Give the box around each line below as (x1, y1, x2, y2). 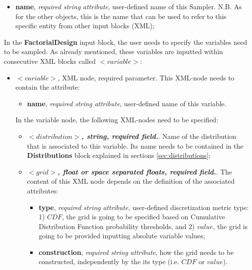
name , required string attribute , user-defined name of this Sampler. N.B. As (15, 1, 242, 11)
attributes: (27, 185, 58, 195)
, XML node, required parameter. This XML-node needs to (58, 72, 234, 82)
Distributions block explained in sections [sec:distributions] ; (27, 150, 211, 160)
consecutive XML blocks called (4, 56, 96, 66)
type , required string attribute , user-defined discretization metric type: (39, 202, 249, 212)
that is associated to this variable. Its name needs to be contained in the (27, 140, 243, 151)
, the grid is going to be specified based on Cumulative (62, 212, 225, 222)
